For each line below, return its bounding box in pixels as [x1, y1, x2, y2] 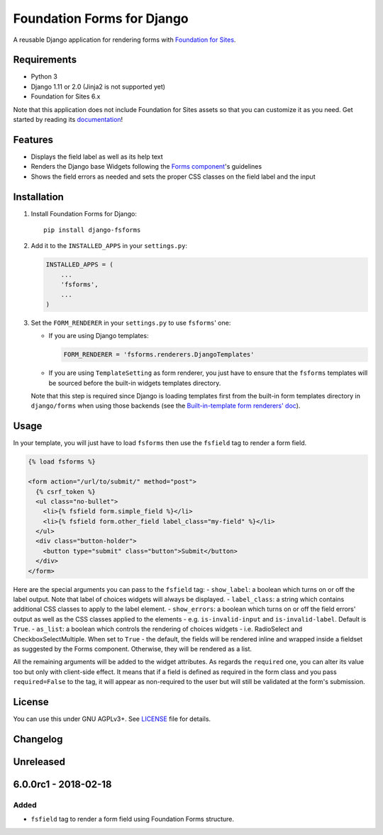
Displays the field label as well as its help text [30, 152, 163, 161]
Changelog [13, 733, 63, 745]
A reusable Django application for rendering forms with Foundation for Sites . [13, 35, 236, 44]
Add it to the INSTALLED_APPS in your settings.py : [30, 242, 188, 250]
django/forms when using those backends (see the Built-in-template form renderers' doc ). [30, 401, 301, 410]
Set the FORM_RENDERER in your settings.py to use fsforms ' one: [30, 318, 231, 327]
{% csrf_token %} [35, 488, 96, 495]
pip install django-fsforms [43, 226, 141, 234]
